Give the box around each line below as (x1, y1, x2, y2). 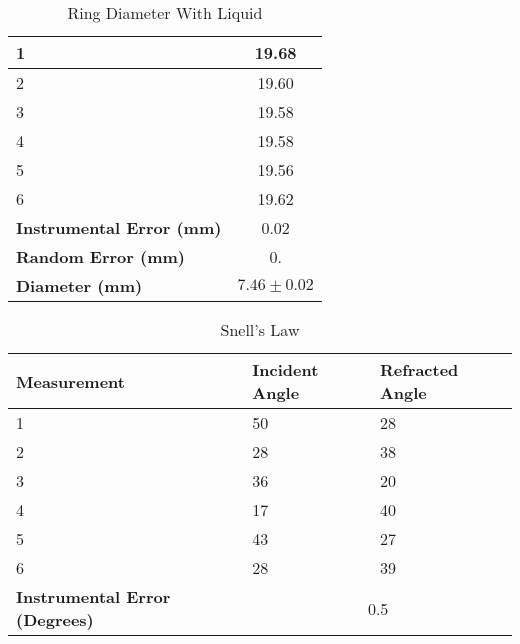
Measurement (16, 369, 125, 393)
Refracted (379, 358, 459, 381)
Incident (252, 358, 319, 381)
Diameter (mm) (16, 274, 143, 297)
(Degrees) (16, 608, 94, 631)
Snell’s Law (220, 318, 300, 341)
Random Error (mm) (16, 245, 185, 268)
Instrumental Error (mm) (16, 216, 222, 239)
